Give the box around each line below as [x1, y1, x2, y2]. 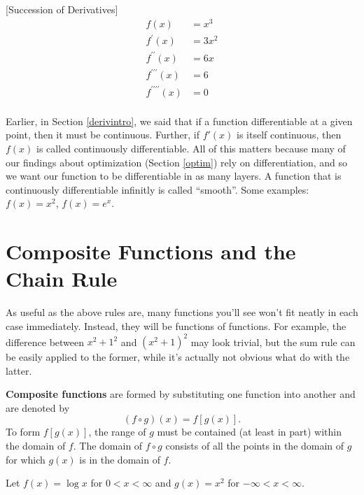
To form [6, 424, 41, 439]
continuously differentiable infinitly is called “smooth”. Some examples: [6, 182, 309, 196]
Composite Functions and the [6, 237, 296, 266]
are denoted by [6, 400, 70, 415]
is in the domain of [79, 452, 160, 466]
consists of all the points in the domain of [165, 438, 344, 452]
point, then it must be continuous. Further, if [6, 127, 199, 142]
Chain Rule [6, 264, 118, 293]
